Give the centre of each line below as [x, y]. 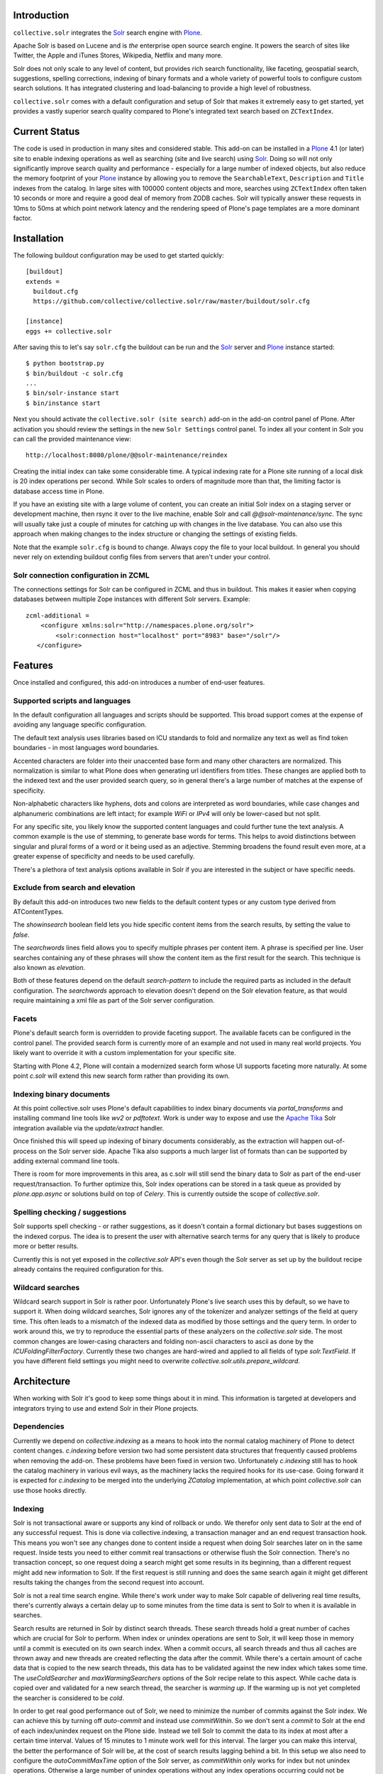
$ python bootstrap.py [65, 363]
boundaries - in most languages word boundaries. [86, 748]
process [25, 1151]
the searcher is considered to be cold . [68, 1698]
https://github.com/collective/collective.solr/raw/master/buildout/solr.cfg [171, 301]
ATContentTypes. [38, 912]
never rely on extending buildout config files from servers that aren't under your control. [142, 556]
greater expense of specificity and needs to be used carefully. [104, 856]
